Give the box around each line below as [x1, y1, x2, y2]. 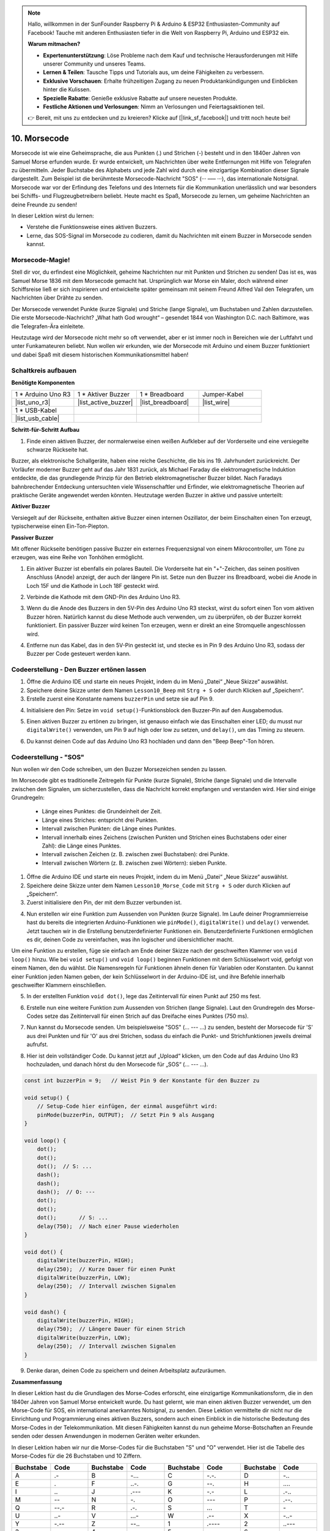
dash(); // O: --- [37, 1189, 96, 1195]
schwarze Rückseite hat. [26, 446, 89, 453]
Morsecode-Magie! [11, 255, 70, 264]
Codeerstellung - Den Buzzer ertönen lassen [11, 665, 147, 674]
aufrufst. [26, 1041, 48, 1048]
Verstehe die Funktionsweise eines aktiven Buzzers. [26, 224, 158, 231]
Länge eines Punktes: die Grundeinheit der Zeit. [42, 808, 162, 815]
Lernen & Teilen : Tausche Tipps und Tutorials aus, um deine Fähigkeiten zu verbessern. [43, 69, 265, 76]
